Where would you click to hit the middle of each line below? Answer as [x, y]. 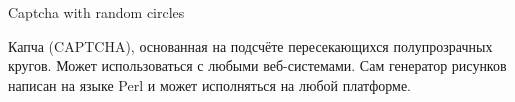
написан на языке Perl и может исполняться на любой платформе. [209, 84]
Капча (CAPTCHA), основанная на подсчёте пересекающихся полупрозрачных [250, 45]
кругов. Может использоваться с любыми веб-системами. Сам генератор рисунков [257, 65]
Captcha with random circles [96, 12]
